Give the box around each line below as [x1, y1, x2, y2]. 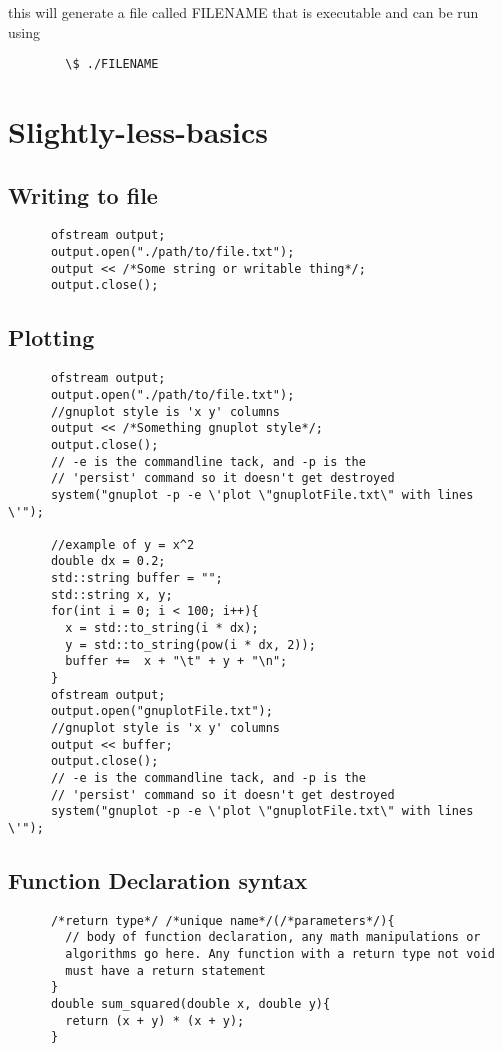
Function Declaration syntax [8, 865, 308, 896]
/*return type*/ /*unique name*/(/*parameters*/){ [50, 913, 395, 928]
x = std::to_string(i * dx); [65, 621, 259, 636]
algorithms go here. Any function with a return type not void [65, 947, 495, 962]
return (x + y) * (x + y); [65, 1013, 245, 1028]
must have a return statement [65, 963, 266, 978]
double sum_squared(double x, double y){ [50, 997, 331, 1012]
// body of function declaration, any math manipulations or [65, 930, 481, 945]
